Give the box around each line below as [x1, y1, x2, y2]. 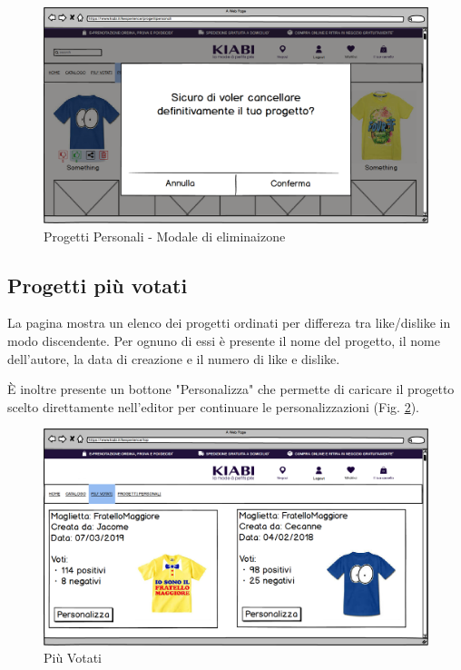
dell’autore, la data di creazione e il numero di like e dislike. [7, 349, 340, 368]
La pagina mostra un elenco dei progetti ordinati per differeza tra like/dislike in [7, 313, 451, 332]
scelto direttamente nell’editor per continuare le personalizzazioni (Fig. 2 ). [7, 397, 419, 416]
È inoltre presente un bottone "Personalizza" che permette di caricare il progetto [7, 379, 455, 399]
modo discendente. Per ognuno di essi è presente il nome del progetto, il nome [7, 331, 440, 350]
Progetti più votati [7, 271, 188, 299]
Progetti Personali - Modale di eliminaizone [44, 226, 286, 245]
